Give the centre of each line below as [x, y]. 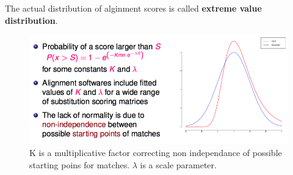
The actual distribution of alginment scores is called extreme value [133, 8]
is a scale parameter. [178, 164]
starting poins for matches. [80, 164]
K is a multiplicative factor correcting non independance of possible [156, 152]
